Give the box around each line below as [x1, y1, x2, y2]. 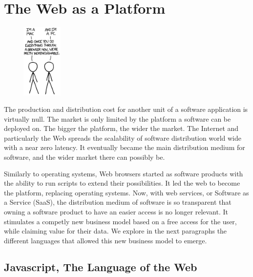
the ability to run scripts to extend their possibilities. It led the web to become [4, 178, 240, 188]
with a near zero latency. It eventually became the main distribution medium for [4, 142, 245, 152]
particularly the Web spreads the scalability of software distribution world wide [4, 132, 241, 143]
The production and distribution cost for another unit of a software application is [4, 104, 248, 114]
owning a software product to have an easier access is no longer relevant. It [4, 206, 229, 216]
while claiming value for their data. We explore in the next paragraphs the [4, 226, 227, 236]
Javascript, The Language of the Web [4, 259, 197, 274]
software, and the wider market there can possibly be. [4, 152, 165, 162]
